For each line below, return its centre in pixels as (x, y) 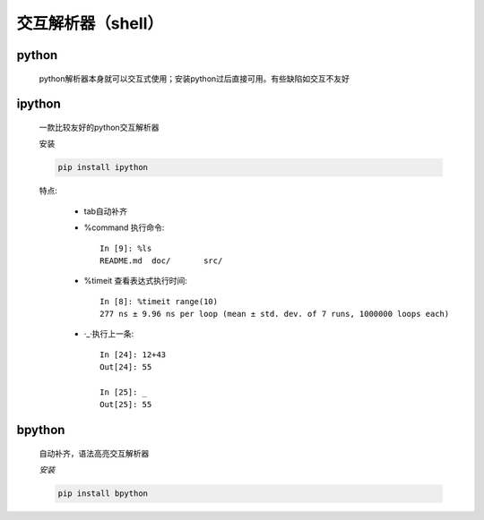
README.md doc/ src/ (161, 260)
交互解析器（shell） (90, 23)
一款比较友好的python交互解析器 (99, 127)
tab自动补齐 (106, 211)
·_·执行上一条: (109, 334)
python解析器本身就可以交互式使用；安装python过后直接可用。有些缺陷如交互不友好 (194, 78)
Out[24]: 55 (126, 367)
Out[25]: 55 (126, 405)
